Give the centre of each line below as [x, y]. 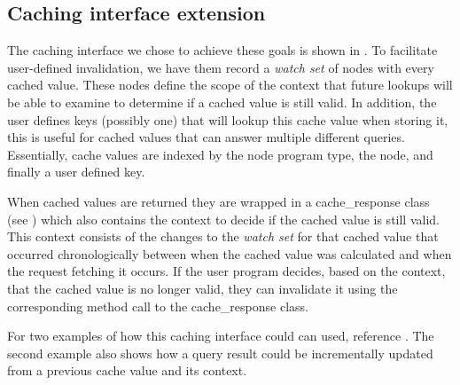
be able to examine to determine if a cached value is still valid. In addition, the [222, 102]
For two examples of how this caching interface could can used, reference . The [221, 336]
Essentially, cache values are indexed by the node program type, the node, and [220, 154]
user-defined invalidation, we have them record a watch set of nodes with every [221, 67]
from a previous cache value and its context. [127, 370]
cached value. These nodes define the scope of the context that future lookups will [230, 85]
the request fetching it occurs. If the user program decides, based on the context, [226, 271]
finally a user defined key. [76, 172]
